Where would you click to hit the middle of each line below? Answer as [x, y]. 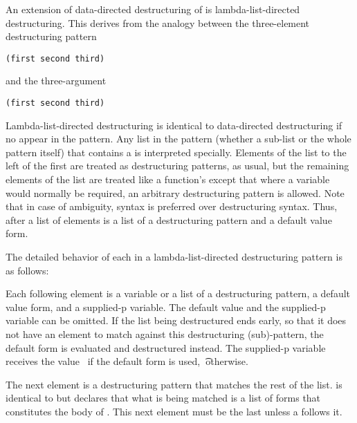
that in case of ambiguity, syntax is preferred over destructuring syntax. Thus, [172, 206]
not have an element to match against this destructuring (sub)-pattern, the [165, 334]
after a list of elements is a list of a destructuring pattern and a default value [169, 219]
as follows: [27, 270]
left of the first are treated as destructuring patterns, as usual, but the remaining [177, 166]
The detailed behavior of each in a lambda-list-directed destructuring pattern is [174, 257]
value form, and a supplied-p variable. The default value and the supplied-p [166, 307]
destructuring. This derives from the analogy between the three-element [158, 22]
